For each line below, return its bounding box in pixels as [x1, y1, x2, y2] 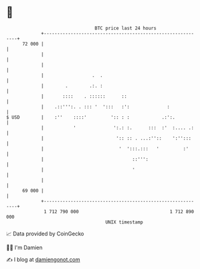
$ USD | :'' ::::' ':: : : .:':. [6, 114, 175, 120]
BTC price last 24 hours [95, 25, 157, 31]
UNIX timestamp [105, 219, 144, 225]
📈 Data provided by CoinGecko [6, 230, 84, 237]
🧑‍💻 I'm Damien [6, 244, 43, 251]
